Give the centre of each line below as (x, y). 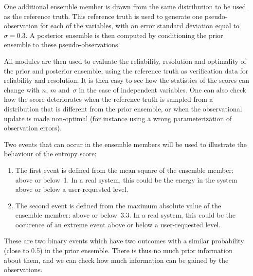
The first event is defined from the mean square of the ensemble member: (124, 170)
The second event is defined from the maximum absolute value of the (118, 205)
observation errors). (33, 128)
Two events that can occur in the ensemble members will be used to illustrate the (125, 144)
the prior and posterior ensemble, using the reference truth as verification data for (126, 70)
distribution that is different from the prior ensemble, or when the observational (123, 108)
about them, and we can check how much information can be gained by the (116, 260)
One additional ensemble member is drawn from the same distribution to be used (125, 6)
